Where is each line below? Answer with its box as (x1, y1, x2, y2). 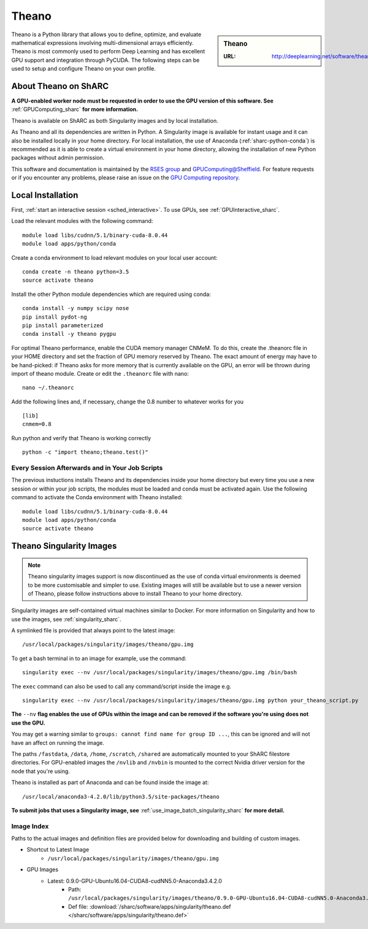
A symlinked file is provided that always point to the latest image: (11, 627, 175, 634)
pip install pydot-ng (22, 313, 87, 321)
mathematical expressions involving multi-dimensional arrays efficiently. (11, 39, 194, 46)
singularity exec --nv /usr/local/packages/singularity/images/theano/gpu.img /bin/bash (22, 669, 297, 676)
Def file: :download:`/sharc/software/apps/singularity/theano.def (68, 903, 231, 910)
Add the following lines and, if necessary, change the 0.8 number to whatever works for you (11, 398, 244, 405)
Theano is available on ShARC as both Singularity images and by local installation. (11, 117, 219, 124)
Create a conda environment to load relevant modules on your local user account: (11, 254, 218, 261)
